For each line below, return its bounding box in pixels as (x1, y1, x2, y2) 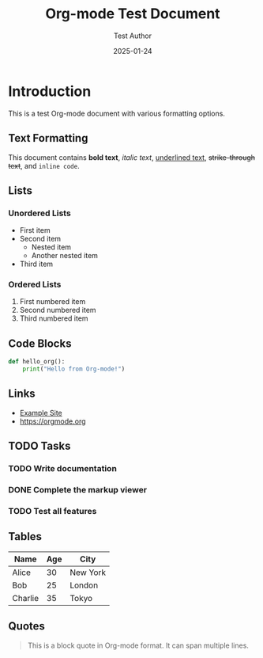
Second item (19, 234, 62, 244)
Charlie (12, 592, 39, 603)
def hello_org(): (8, 358, 66, 366)
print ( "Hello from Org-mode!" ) (22, 365, 126, 373)
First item (19, 226, 51, 235)
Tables (8, 530, 42, 543)
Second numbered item (19, 306, 96, 315)
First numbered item (19, 297, 86, 306)
